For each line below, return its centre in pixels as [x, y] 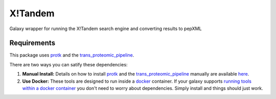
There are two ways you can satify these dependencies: [68, 64]
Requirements [32, 43]
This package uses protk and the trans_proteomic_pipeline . [72, 55]
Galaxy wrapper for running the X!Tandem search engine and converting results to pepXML [106, 29]
